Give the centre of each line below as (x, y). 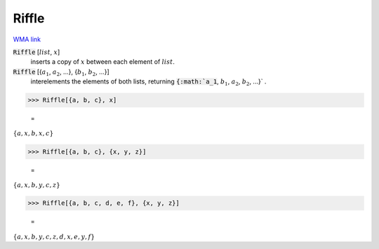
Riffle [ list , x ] (36, 52)
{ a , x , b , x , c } (33, 134)
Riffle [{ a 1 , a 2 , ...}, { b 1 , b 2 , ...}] (61, 72)
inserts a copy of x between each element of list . (103, 62)
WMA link (27, 39)
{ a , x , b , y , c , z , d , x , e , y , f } (54, 236)
